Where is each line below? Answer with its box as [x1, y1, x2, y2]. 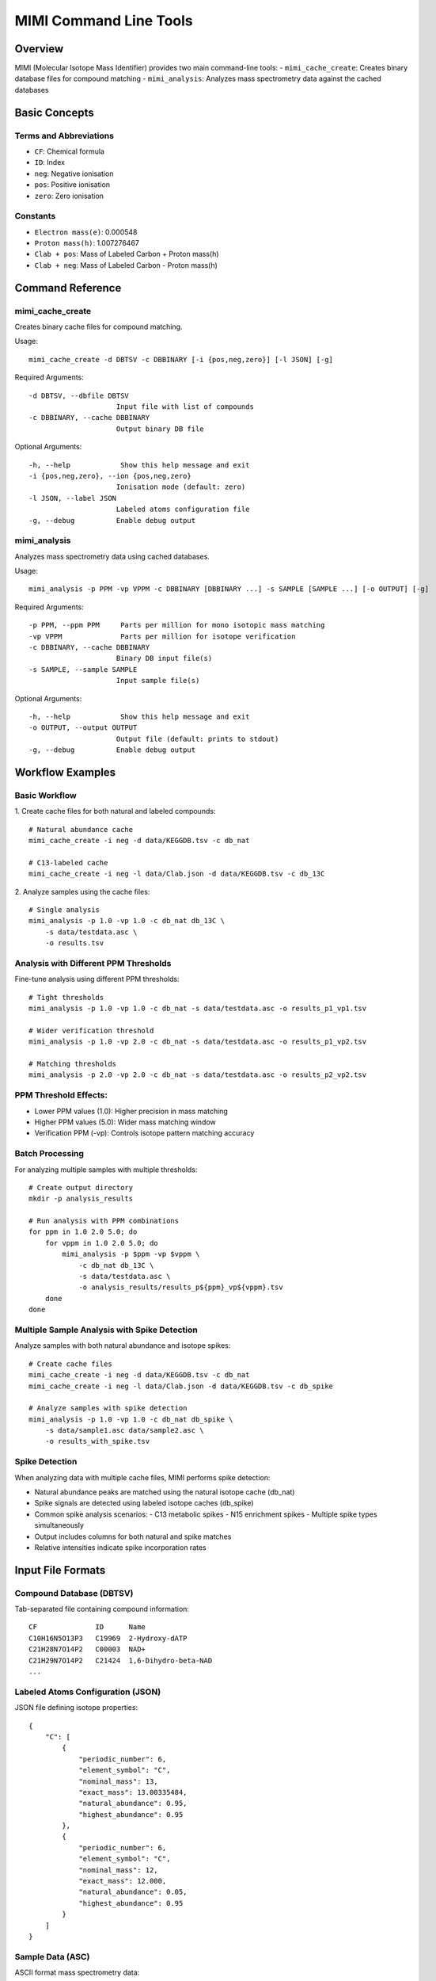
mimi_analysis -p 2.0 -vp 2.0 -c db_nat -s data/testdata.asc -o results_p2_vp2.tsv [28, 1071, 367, 1079]
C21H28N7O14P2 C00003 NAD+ [28, 1645, 146, 1654]
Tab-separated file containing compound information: [14, 1605, 190, 1614]
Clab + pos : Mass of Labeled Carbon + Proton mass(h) [34, 250, 219, 259]
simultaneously [34, 1521, 85, 1530]
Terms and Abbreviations [14, 130, 115, 141]
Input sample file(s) [116, 676, 200, 685]
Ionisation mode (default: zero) [116, 483, 246, 491]
